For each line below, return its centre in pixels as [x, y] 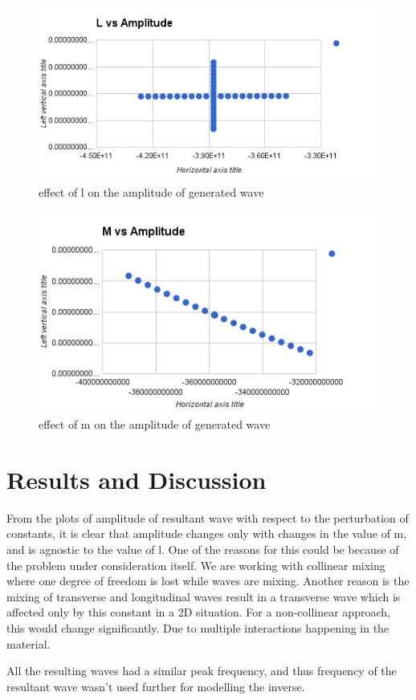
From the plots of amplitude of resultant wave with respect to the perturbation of [208, 517]
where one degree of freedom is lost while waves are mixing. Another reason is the [208, 581]
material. [29, 643]
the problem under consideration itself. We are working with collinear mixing [196, 565]
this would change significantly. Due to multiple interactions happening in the [198, 627]
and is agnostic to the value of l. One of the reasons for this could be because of [203, 549]
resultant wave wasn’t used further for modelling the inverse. [156, 686]
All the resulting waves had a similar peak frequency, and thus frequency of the [202, 671]
